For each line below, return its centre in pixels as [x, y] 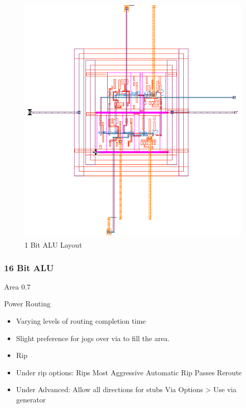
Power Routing [28, 304]
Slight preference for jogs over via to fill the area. [93, 338]
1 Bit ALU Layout [53, 245]
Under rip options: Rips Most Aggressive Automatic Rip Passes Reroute [129, 372]
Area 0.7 [17, 286]
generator [31, 400]
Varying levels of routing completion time [81, 321]
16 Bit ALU [29, 267]
